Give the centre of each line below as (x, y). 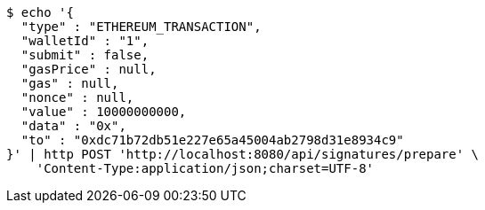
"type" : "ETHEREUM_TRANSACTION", (141, 27)
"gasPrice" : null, (89, 69)
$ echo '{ (40, 12)
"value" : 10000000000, (104, 112)
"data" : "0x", (73, 126)
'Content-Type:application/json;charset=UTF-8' (205, 168)
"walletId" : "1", (85, 41)
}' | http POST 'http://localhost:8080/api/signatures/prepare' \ (243, 154)
